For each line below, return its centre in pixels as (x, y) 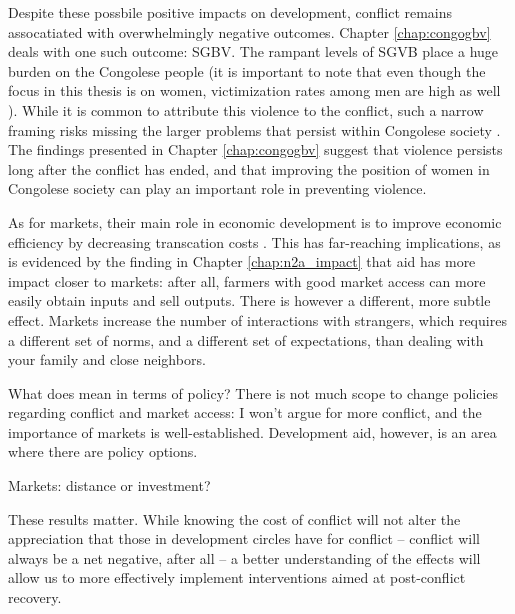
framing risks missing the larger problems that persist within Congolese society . (254, 129)
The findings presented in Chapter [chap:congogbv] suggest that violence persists (255, 149)
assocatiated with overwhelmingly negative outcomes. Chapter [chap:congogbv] (249, 31)
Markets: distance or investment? (109, 485)
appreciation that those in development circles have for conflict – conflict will (244, 538)
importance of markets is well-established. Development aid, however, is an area (252, 431)
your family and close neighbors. (107, 359)
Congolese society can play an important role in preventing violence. (217, 188)
